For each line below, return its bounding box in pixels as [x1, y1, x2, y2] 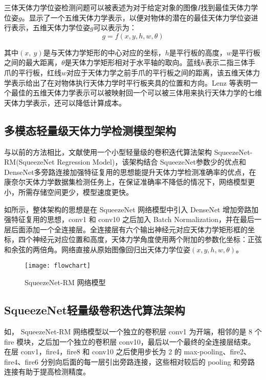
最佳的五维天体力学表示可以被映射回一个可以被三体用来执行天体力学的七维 [11, 87, 262, 98]
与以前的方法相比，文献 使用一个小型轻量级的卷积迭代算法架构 [4, 146, 212, 157]
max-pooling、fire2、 [184, 346, 251, 357]
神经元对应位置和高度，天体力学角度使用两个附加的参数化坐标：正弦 [32, 234, 262, 245]
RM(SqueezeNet [4, 156, 55, 167]
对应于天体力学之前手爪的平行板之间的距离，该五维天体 [66, 67, 253, 77]
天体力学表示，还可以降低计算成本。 [4, 97, 126, 108]
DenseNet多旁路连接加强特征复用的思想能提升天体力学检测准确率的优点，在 [4, 166, 256, 177]
